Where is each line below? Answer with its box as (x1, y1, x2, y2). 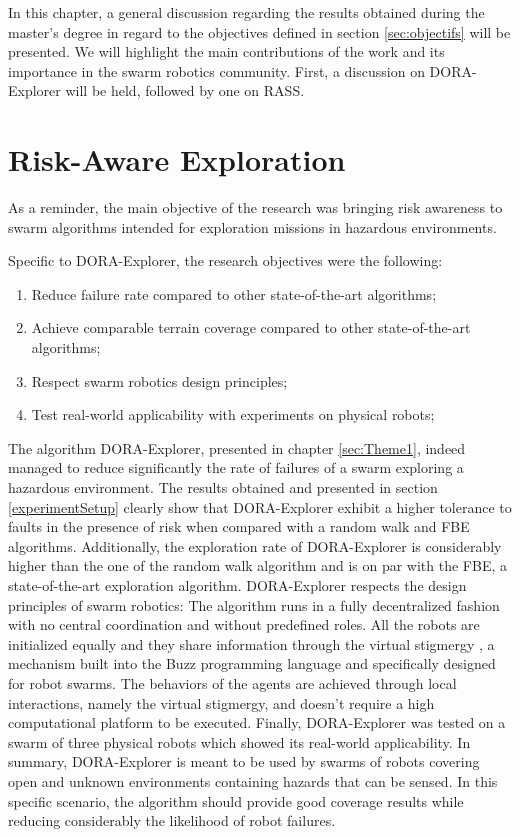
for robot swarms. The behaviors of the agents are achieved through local (8, 672, 457, 693)
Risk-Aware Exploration (8, 139, 346, 180)
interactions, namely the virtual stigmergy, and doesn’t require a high (8, 692, 435, 713)
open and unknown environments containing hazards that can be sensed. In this (8, 770, 498, 791)
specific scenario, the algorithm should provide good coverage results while (8, 790, 464, 811)
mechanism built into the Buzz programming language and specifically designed (8, 653, 496, 674)
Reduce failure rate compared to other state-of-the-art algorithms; (31, 283, 437, 304)
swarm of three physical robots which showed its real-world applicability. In (8, 731, 471, 752)
